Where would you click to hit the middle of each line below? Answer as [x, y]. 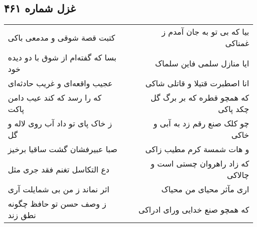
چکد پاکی [234, 109]
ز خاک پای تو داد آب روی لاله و [60, 123]
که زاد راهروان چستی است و [200, 164]
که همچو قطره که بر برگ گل [200, 98]
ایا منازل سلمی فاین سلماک [202, 63]
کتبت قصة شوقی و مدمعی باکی [62, 37]
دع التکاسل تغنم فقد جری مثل [59, 169]
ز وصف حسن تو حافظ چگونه [57, 204]
